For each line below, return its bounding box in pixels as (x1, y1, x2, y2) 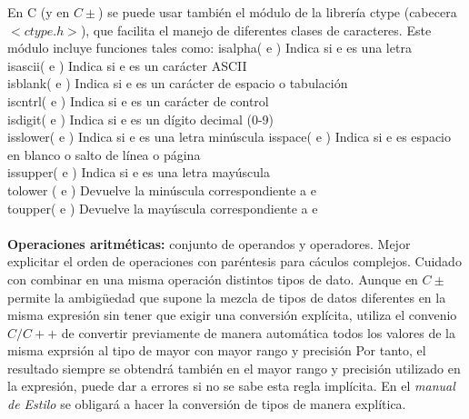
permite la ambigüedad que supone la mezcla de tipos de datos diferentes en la (7, 287, 446, 306)
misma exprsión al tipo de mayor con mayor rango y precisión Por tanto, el (7, 341, 426, 360)
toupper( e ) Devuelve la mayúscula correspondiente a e (7, 198, 318, 217)
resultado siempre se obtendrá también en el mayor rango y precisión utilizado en (7, 358, 461, 377)
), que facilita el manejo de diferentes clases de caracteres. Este (80, 20, 432, 39)
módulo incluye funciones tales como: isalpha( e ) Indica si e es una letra (7, 38, 412, 57)
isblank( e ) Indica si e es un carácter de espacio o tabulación (7, 74, 348, 93)
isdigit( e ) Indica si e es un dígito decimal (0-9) (7, 109, 274, 128)
